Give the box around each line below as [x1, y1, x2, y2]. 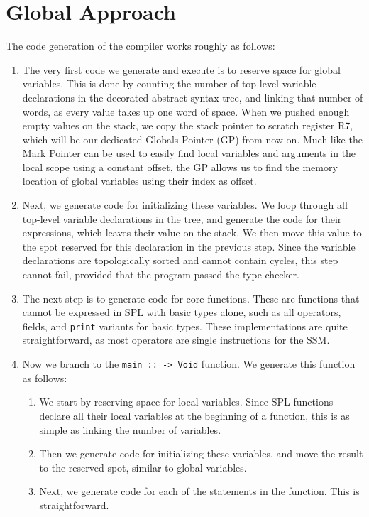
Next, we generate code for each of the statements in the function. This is [39, 484, 360, 499]
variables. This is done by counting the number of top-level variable [22, 76, 316, 91]
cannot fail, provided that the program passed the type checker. [22, 267, 299, 282]
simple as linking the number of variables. [39, 422, 221, 437]
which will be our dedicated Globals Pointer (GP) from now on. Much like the [22, 131, 363, 146]
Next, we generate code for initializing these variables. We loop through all [22, 197, 348, 212]
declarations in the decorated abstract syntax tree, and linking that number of [22, 89, 363, 104]
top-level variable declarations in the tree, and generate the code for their [22, 211, 342, 226]
